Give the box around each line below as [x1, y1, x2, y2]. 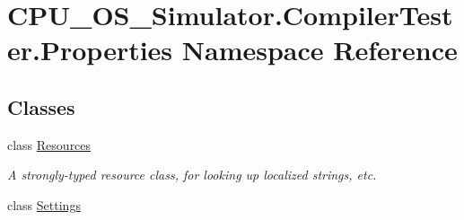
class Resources [7, 135, 92, 154]
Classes [7, 92, 75, 120]
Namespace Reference [181, 31, 458, 68]
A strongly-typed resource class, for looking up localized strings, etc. [7, 165, 377, 184]
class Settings [7, 195, 81, 214]
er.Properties [7, 31, 173, 68]
